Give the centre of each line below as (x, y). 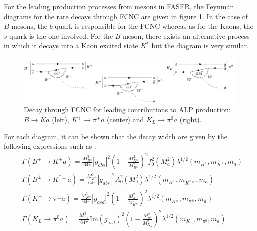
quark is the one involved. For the (61, 36)
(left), (61, 119)
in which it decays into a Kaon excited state (71, 46)
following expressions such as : (50, 146)
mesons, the (29, 26)
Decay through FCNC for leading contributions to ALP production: (127, 110)
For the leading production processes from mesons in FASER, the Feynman (119, 6)
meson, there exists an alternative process (186, 36)
